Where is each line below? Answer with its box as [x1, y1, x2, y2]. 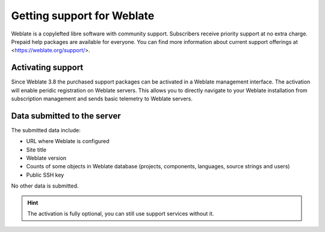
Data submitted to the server [11, 111, 121, 121]
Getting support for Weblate [11, 9, 155, 22]
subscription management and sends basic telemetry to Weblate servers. [11, 95, 193, 102]
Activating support [11, 63, 84, 73]
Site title [26, 146, 47, 153]
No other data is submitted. [11, 182, 79, 189]
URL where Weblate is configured [26, 138, 110, 145]
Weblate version [26, 154, 67, 162]
